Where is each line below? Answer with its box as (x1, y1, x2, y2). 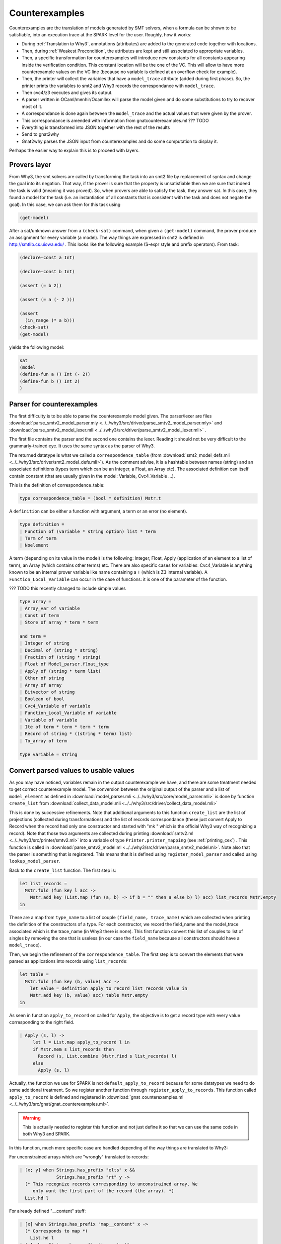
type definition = (19, 521, 65, 527)
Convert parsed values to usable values (9, 766, 135, 775)
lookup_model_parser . (9, 858, 61, 864)
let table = (19, 972, 49, 977)
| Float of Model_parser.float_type (19, 661, 109, 667)
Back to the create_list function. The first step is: (9, 867, 116, 873)
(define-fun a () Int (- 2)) (19, 371, 91, 377)
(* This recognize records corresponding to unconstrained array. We (25, 1181, 198, 1187)
